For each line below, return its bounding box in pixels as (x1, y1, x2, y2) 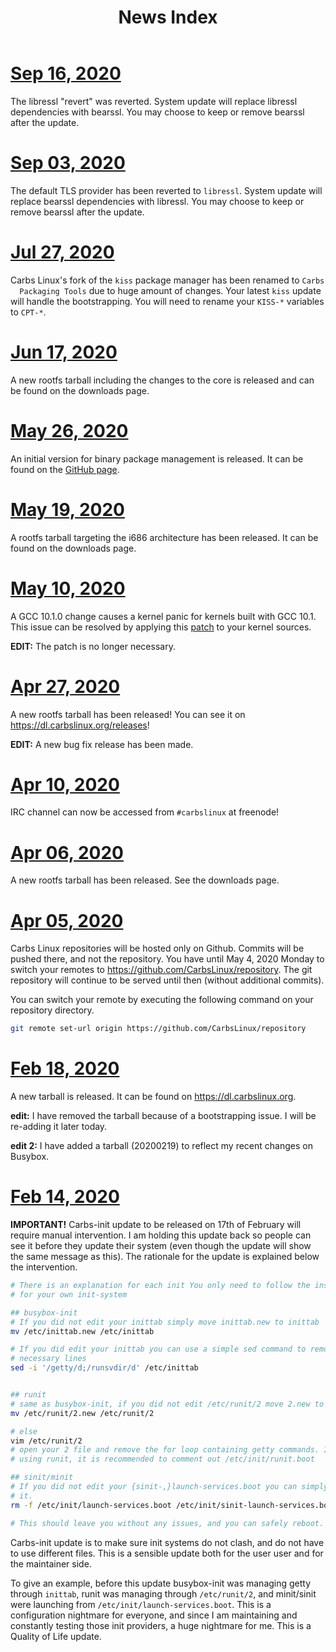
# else (10, 1426, 38, 1436)
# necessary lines (10, 1354, 87, 1364)
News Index (118, 6, 218, 29)
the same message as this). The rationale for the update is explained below (10, 1251, 320, 1263)
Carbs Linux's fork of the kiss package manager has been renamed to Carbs (10, 274, 325, 286)
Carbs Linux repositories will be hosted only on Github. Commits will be (10, 942, 305, 955)
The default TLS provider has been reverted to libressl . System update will (10, 184, 323, 196)
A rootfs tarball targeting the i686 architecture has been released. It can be (10, 531, 319, 543)
